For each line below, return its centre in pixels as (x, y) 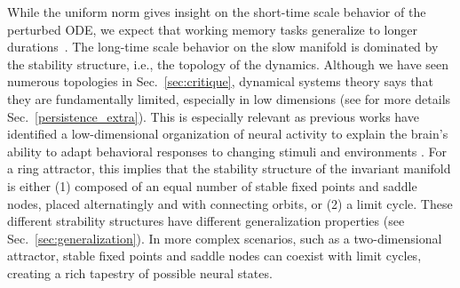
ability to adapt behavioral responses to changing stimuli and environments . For (227, 151)
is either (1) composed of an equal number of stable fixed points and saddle (212, 185)
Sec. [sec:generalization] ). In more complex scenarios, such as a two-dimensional (225, 238)
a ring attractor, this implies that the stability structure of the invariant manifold (229, 168)
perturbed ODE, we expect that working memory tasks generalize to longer (212, 29)
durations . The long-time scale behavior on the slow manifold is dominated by (223, 47)
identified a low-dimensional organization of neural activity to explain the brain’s (228, 134)
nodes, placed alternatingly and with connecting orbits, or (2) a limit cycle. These (230, 203)
